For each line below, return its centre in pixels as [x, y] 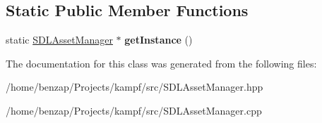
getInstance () [159, 40]
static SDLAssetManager [59, 40]
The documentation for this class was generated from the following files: [161, 63]
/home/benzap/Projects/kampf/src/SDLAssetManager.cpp [134, 110]
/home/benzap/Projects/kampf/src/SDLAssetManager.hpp [135, 87]
